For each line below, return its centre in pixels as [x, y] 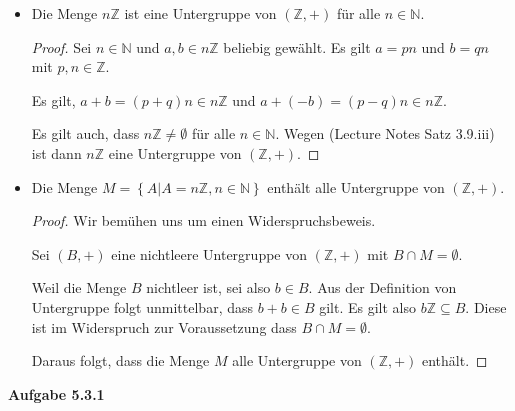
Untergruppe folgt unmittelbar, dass [142, 306]
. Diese [486, 306]
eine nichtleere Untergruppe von [209, 253]
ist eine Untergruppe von [200, 13]
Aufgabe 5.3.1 [56, 393]
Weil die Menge [79, 287]
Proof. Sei [61, 46]
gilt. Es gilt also [368, 306]
